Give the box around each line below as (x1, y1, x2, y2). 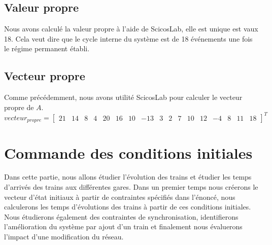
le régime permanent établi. (4, 43, 90, 54)
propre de (4, 101, 34, 112)
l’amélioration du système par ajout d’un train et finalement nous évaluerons (4, 221, 243, 232)
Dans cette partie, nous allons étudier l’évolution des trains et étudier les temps (4, 171, 252, 182)
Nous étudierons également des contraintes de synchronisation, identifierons (4, 211, 239, 222)
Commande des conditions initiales (4, 142, 253, 163)
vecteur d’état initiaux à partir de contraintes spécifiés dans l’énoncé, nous (4, 191, 235, 202)
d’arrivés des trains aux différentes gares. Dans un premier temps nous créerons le (4, 182, 258, 192)
